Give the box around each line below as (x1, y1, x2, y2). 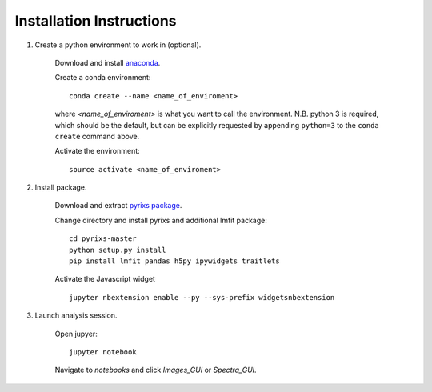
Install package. (34, 182, 87, 192)
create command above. (54, 131, 140, 141)
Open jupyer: (54, 329, 98, 338)
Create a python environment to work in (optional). (34, 40, 202, 50)
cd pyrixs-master (69, 234, 137, 243)
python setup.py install (69, 245, 166, 254)
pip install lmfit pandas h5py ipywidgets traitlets (69, 257, 280, 266)
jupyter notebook (69, 347, 137, 356)
